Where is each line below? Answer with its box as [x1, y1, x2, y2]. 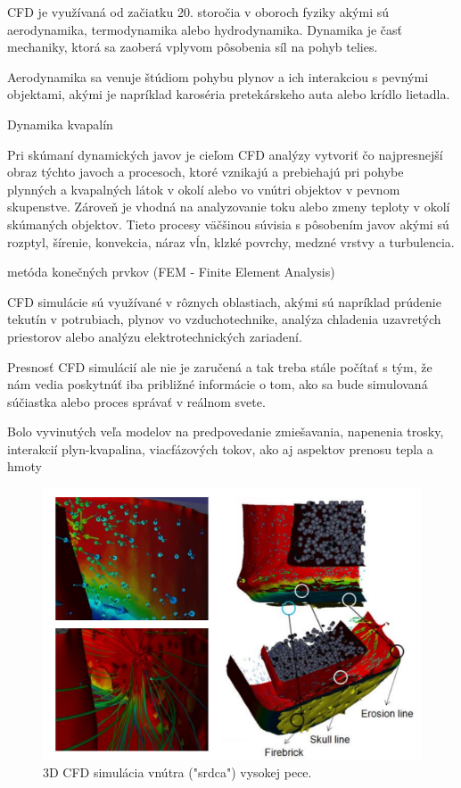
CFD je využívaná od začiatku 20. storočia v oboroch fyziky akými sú [7, 3, 390, 21]
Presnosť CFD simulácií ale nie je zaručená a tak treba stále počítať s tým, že [7, 357, 432, 376]
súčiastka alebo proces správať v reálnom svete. [7, 392, 266, 411]
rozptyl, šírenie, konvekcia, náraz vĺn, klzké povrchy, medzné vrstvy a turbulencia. [7, 232, 455, 251]
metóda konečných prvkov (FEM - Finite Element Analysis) [7, 262, 335, 281]
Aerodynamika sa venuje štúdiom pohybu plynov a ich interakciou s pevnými [7, 67, 429, 86]
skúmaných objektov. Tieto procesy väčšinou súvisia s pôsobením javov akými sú [7, 214, 449, 233]
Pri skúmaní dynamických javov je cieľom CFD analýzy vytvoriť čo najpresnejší [7, 145, 443, 163]
